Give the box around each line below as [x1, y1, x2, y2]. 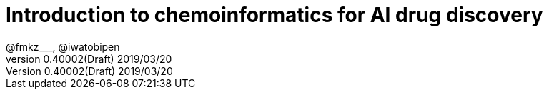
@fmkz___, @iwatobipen [6, 40, 120, 53]
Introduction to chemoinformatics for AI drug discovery [6, 3, 543, 27]
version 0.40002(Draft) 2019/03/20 [6, 52, 172, 65]
